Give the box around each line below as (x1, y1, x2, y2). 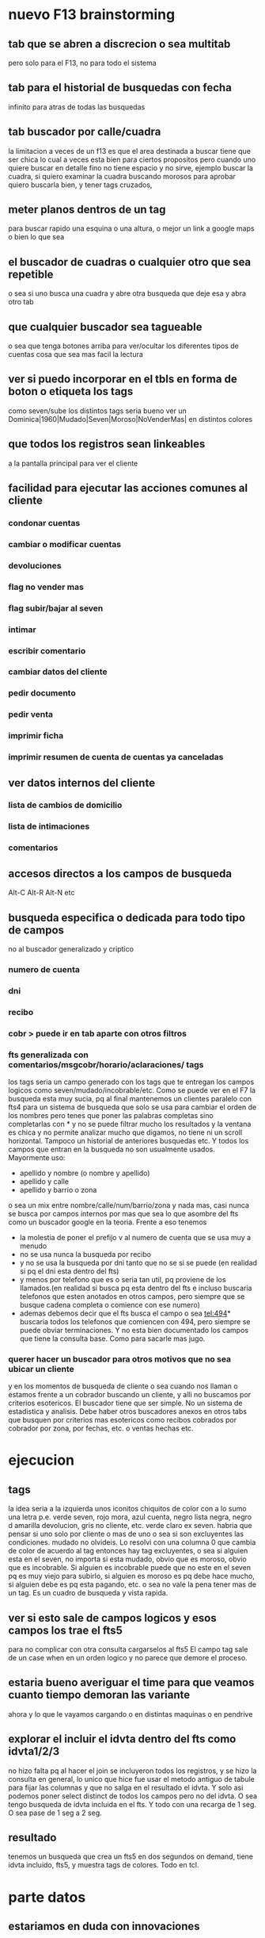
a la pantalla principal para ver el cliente (8, 458, 138, 468)
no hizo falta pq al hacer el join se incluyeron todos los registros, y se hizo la (8, 1766, 257, 1775)
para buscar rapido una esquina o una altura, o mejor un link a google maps (8, 224, 255, 233)
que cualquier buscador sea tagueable (8, 320, 203, 334)
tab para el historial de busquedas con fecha (8, 81, 232, 94)
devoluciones (8, 560, 62, 571)
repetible (8, 267, 54, 281)
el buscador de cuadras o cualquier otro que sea (8, 255, 252, 269)
